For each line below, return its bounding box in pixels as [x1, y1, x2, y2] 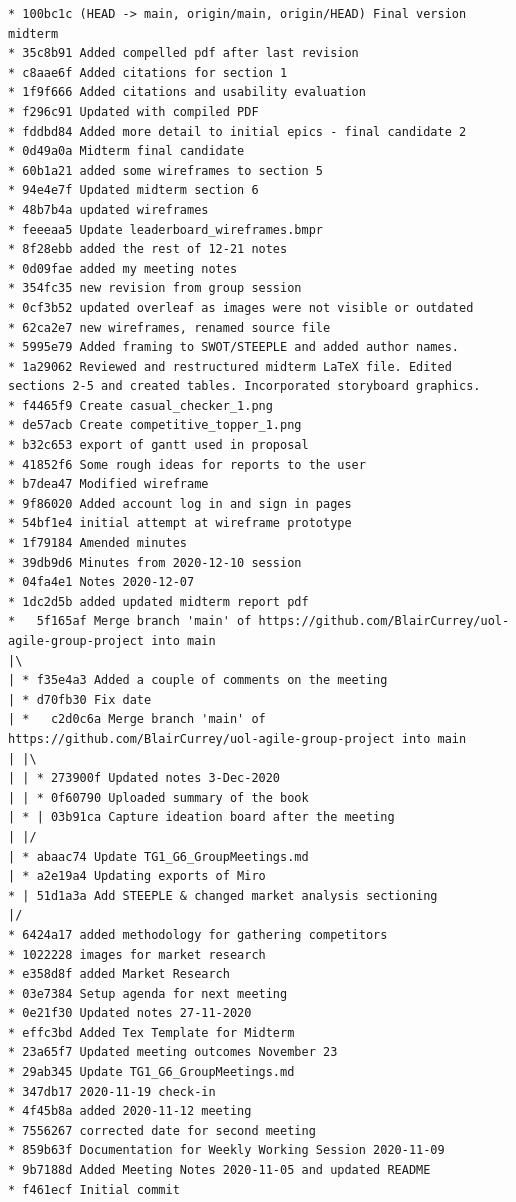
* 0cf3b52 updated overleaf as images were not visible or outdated [8, 300, 474, 315]
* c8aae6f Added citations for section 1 [8, 65, 288, 80]
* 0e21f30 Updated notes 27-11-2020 [8, 1006, 252, 1021]
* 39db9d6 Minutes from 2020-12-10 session [8, 555, 302, 570]
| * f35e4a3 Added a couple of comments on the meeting [8, 673, 388, 688]
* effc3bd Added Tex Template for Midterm [8, 1025, 295, 1040]
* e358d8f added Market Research [8, 967, 230, 982]
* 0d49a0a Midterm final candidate [8, 144, 245, 159]
